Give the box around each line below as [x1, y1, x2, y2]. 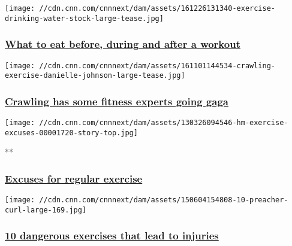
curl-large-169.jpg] [5, 205, 87, 214]
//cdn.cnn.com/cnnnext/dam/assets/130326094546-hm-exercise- [39, 119, 288, 127]
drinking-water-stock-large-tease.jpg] [5, 14, 164, 23]
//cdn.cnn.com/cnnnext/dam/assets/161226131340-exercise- [39, 4, 276, 13]
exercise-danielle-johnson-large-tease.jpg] [5, 71, 185, 80]
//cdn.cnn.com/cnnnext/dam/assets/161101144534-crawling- [39, 61, 276, 70]
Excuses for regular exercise [5, 171, 143, 186]
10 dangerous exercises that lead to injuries [5, 228, 219, 243]
